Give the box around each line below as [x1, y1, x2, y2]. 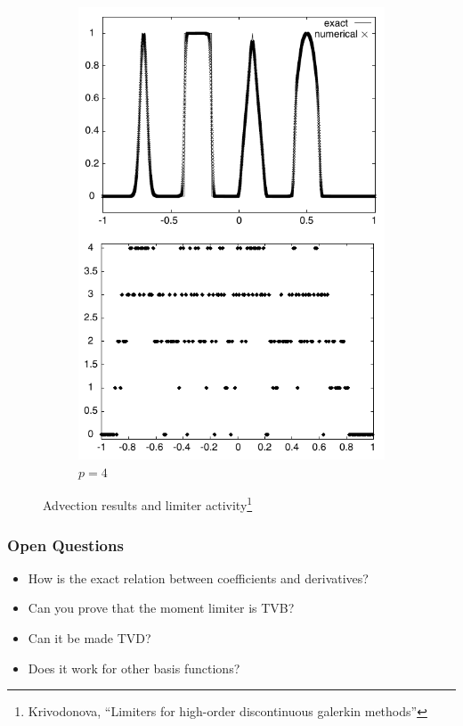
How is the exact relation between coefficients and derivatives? [28, 568, 369, 587]
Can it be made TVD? [28, 629, 151, 648]
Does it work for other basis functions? [28, 658, 240, 677]
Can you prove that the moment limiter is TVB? [28, 598, 295, 617]
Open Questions [7, 533, 124, 556]
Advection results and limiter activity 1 [43, 493, 253, 515]
